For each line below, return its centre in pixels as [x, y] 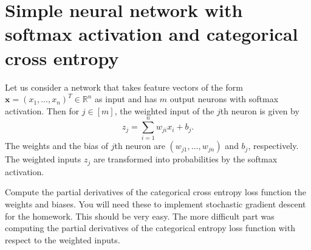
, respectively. [273, 146]
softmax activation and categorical [152, 34]
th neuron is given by [260, 110]
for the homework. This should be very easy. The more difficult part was [140, 216]
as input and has [126, 99]
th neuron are [140, 146]
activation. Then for [42, 110]
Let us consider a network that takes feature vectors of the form [124, 87]
